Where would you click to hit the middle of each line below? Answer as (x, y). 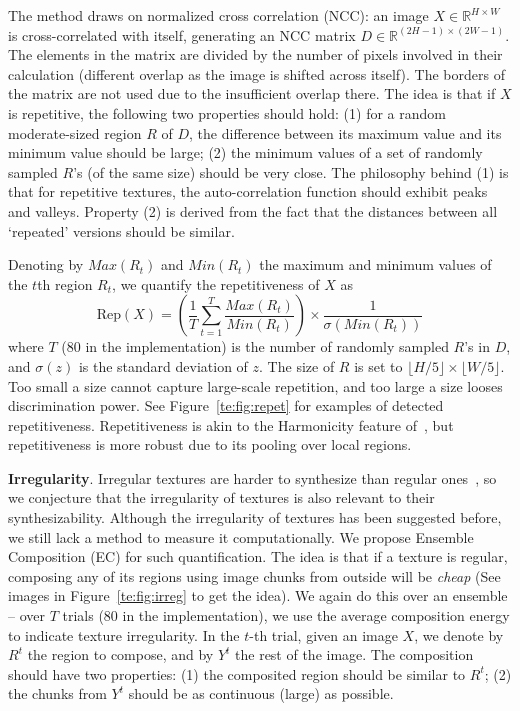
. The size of (297, 365)
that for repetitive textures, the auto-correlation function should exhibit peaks (248, 191)
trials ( (83, 615)
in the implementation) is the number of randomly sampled (267, 346)
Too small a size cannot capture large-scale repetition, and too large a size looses (255, 385)
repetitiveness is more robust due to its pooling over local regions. (210, 444)
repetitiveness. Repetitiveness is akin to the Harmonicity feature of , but (231, 424)
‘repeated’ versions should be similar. (121, 230)
